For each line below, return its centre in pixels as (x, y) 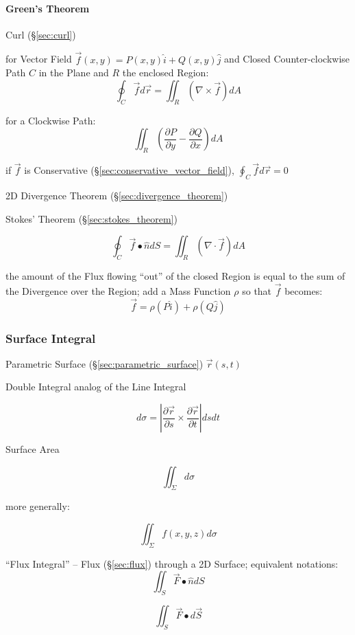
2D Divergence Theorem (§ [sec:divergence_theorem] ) (117, 195)
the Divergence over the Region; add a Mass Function (118, 290)
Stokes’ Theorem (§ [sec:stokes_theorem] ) (91, 218)
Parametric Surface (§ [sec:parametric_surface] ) (105, 363)
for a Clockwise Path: (51, 120)
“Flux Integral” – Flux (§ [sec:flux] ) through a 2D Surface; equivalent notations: (172, 563)
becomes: (304, 290)
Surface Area (33, 449)
